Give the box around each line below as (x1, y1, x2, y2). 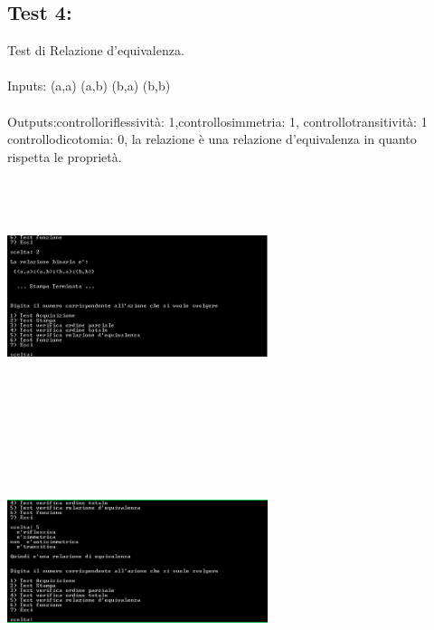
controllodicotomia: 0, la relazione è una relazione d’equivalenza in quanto (7, 129, 417, 148)
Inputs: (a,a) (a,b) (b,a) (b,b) (7, 76, 171, 95)
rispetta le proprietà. (7, 147, 122, 166)
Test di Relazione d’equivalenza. (7, 41, 184, 60)
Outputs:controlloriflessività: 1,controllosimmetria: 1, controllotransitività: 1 (7, 111, 428, 130)
